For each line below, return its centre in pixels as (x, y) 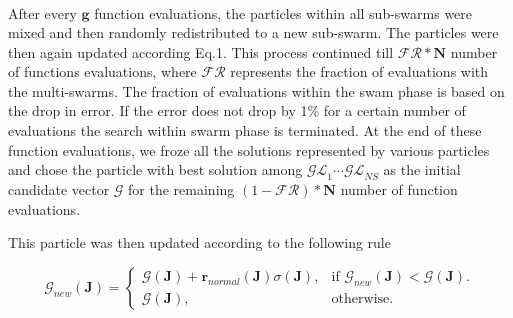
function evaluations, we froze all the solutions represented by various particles (249, 149)
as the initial (422, 169)
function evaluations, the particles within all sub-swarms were (283, 12)
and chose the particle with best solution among (155, 169)
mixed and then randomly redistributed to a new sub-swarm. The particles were (253, 32)
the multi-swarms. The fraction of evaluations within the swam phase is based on (256, 90)
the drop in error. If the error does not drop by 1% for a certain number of (237, 110)
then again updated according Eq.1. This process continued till (201, 51)
